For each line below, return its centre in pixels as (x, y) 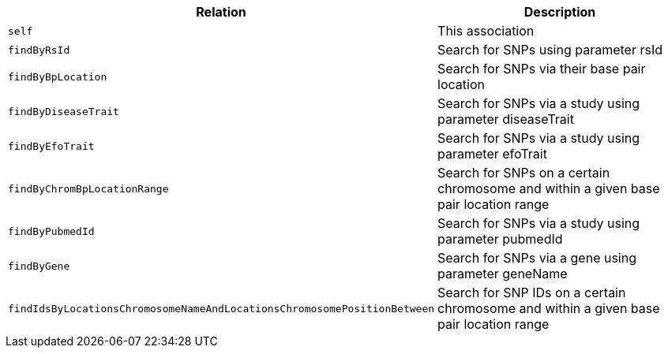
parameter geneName (503, 274)
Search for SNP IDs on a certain (532, 293)
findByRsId (39, 50)
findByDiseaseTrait (64, 111)
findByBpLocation (58, 76)
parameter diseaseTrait (506, 119)
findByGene (39, 266)
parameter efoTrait (492, 154)
